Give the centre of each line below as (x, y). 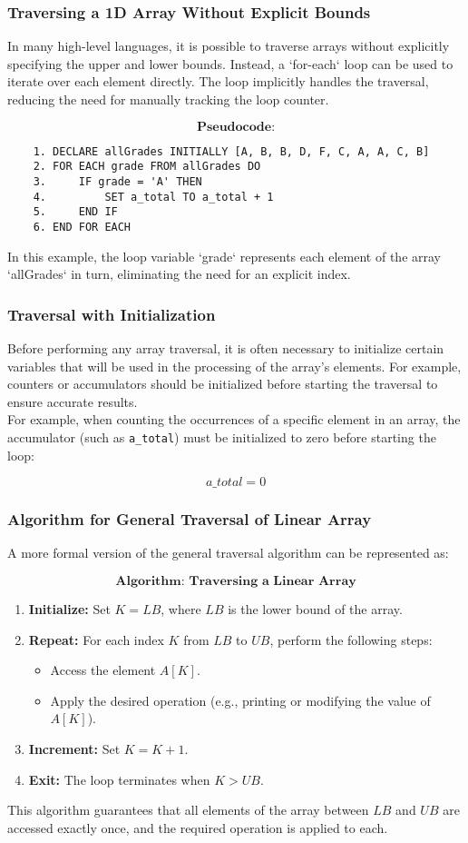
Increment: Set (74, 748)
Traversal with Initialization (112, 314)
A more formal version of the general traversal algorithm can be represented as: (228, 553)
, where (181, 608)
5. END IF (75, 212)
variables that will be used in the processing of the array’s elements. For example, (234, 366)
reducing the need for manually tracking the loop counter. (168, 99)
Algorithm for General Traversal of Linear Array (190, 519)
